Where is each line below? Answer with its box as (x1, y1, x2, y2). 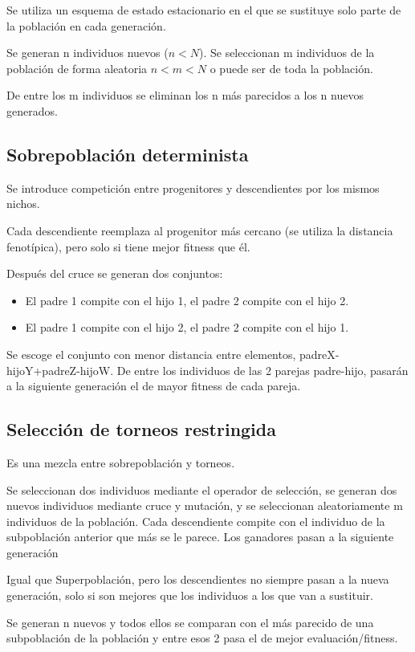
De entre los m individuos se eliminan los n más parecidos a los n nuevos (6, 87, 364, 104)
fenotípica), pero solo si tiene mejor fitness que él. (6, 238, 250, 255)
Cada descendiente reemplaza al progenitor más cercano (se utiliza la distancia (6, 222, 393, 238)
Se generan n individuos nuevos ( (6, 44, 169, 61)
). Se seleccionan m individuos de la (198, 44, 375, 61)
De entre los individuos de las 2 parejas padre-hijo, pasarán (116, 361, 409, 378)
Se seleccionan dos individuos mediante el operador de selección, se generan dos (6, 481, 397, 498)
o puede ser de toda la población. (210, 59, 373, 76)
